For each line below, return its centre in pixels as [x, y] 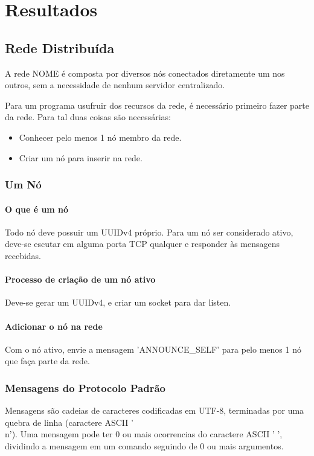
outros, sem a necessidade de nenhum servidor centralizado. [115, 85]
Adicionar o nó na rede [54, 326]
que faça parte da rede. [47, 361]
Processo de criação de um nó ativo [80, 279]
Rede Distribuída [60, 47]
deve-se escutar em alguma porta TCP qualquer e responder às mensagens [143, 244]
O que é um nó [37, 209]
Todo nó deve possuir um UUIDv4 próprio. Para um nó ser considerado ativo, [149, 232]
